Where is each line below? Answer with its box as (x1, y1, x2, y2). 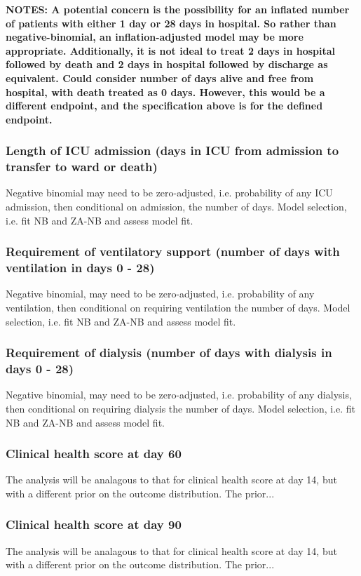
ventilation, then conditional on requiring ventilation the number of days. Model (6, 300, 350, 314)
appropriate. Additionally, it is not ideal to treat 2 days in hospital (6, 43, 336, 58)
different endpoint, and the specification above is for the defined (6, 98, 323, 113)
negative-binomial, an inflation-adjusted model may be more (6, 29, 304, 44)
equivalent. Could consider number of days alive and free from (6, 70, 314, 85)
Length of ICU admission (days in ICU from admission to (6, 142, 339, 159)
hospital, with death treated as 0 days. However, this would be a (6, 84, 325, 99)
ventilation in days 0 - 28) (6, 259, 155, 276)
